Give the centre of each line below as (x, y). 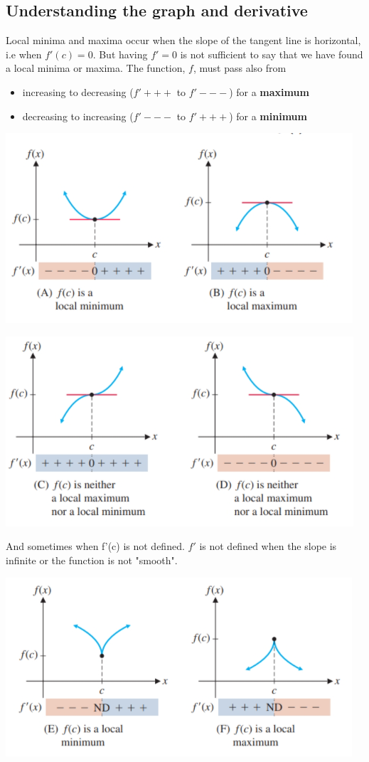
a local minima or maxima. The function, (96, 68)
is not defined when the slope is (268, 546)
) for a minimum (268, 116)
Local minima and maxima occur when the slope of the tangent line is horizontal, (183, 40)
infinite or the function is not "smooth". (92, 560)
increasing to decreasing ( (78, 91)
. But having (120, 54)
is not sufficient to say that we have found (272, 54)
